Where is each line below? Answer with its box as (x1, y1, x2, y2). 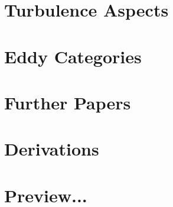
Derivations (4, 137, 99, 161)
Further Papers (4, 90, 131, 114)
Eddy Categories (4, 44, 142, 68)
